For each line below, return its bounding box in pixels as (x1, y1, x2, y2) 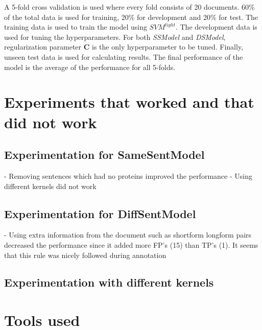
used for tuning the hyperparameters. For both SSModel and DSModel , (4, 31, 226, 42)
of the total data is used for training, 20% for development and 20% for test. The (4, 11, 258, 22)
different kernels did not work (4, 180, 97, 191)
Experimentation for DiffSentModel (4, 205, 196, 221)
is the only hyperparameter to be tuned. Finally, (92, 41, 244, 52)
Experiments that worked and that (4, 91, 254, 112)
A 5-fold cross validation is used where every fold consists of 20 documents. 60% (4, 2, 255, 12)
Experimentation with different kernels (4, 274, 214, 290)
